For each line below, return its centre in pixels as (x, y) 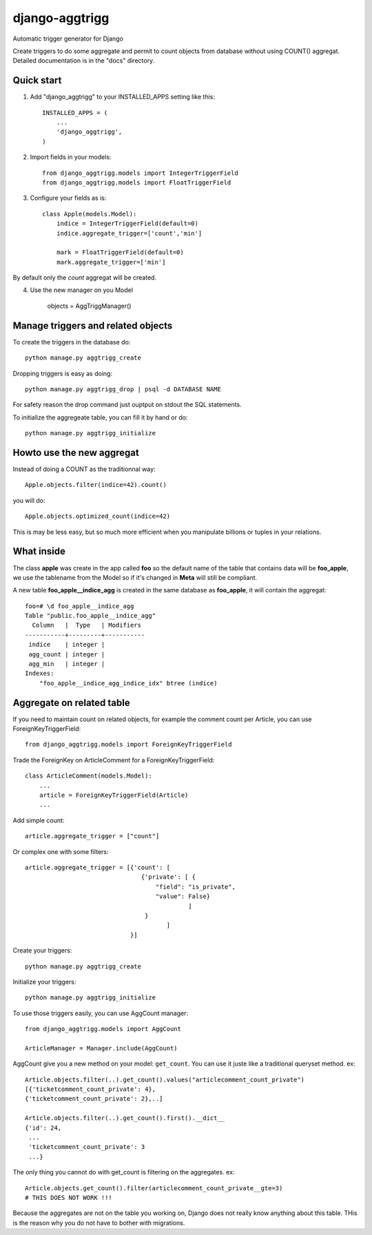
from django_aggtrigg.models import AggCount (103, 1029)
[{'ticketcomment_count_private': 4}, (91, 1089)
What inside (39, 551)
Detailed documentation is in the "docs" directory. (84, 61)
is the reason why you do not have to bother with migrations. (99, 1223)
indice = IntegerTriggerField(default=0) (127, 224)
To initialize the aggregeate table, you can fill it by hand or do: (100, 417)
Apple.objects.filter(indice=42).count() (96, 485)
